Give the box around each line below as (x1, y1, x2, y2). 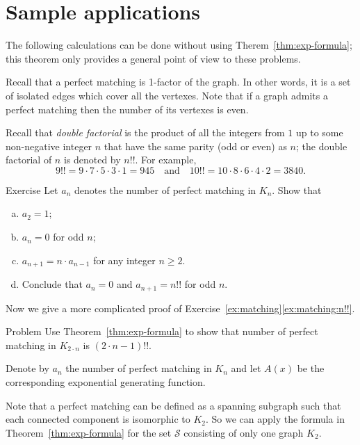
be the (297, 361, 325, 375)
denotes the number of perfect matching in (74, 182, 256, 197)
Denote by (6, 361, 49, 375)
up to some (295, 125, 343, 140)
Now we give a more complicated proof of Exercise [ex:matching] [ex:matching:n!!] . (6, 300, 355, 315)
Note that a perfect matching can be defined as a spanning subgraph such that (6, 398, 341, 412)
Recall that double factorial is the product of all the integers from (6, 125, 285, 140)
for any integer (93, 252, 156, 267)
